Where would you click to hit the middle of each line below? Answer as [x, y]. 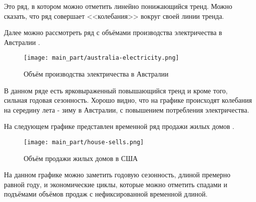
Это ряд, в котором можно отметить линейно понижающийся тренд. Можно [118, 6]
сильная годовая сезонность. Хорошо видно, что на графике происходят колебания [128, 100]
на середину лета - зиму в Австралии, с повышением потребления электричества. [127, 109]
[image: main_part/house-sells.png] [84, 142]
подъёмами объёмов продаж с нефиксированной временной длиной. [106, 194]
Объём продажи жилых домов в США [81, 158]
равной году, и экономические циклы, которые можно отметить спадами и [116, 184]
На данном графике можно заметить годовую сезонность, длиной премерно [117, 175]
